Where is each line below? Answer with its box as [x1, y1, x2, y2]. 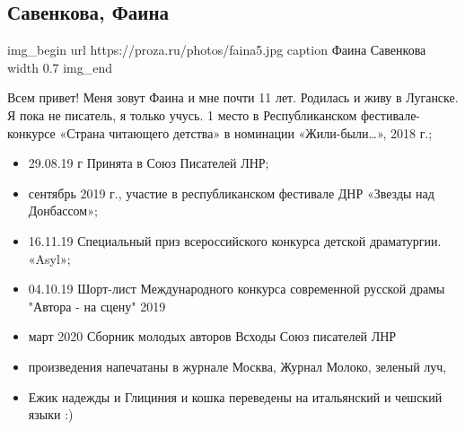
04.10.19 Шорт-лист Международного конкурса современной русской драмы [28, 279, 445, 298]
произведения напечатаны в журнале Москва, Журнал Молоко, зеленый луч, [28, 356, 447, 375]
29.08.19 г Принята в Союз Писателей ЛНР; [28, 154, 269, 172]
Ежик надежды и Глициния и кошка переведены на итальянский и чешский [28, 387, 443, 406]
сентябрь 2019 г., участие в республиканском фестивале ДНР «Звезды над [28, 183, 434, 202]
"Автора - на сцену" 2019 [28, 296, 166, 315]
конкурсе [7, 123, 56, 142]
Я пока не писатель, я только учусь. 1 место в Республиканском [7, 105, 357, 124]
